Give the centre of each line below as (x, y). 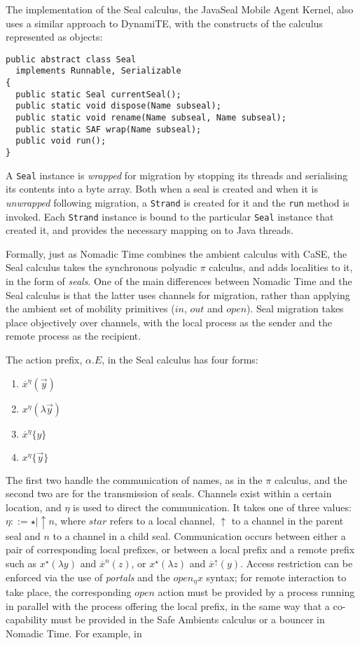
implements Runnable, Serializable (98, 71)
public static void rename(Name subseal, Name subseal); (151, 118)
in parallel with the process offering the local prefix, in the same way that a (168, 605)
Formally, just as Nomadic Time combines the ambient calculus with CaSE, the (176, 253)
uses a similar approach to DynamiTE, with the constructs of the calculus (164, 23)
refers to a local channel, (162, 521)
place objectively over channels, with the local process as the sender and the (169, 322)
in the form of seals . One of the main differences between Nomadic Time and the (179, 281)
